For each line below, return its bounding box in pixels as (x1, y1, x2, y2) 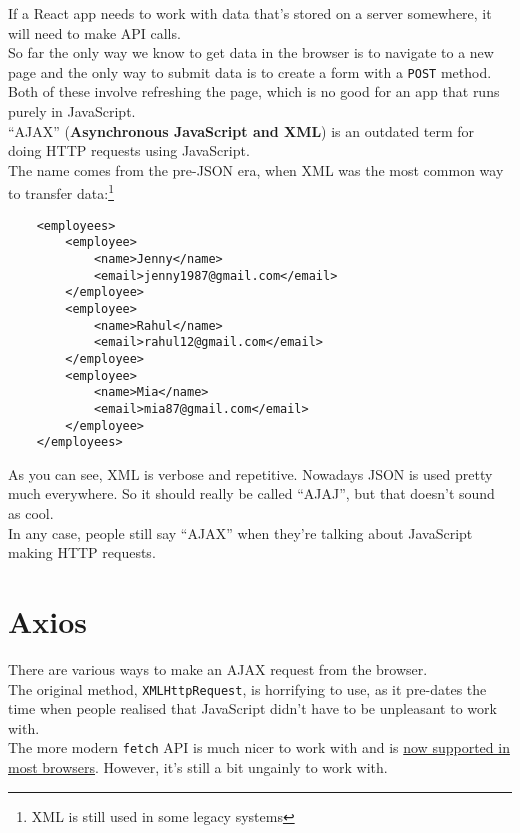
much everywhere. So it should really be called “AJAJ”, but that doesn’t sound (8, 483, 495, 504)
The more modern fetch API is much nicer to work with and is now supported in (8, 737, 510, 758)
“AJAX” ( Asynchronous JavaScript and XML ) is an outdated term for (8, 120, 475, 141)
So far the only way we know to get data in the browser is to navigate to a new (8, 42, 494, 63)
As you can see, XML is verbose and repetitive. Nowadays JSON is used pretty (8, 463, 493, 484)
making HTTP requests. (8, 542, 156, 563)
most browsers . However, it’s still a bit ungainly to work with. (8, 757, 388, 778)
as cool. (8, 503, 54, 524)
